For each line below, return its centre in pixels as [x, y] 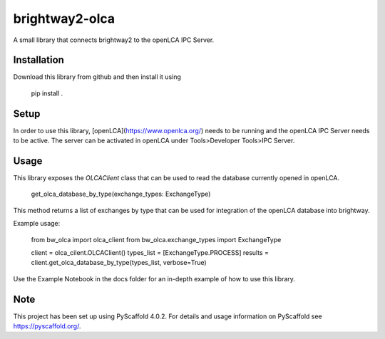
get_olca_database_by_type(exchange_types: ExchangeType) [121, 194]
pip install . [47, 93]
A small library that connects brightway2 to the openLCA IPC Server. [114, 40]
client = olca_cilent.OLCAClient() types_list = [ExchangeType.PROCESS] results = [150, 252]
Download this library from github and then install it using [97, 77]
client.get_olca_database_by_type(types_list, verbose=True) [119, 263]
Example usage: [37, 224]
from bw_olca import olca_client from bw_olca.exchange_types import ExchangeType [156, 239]
